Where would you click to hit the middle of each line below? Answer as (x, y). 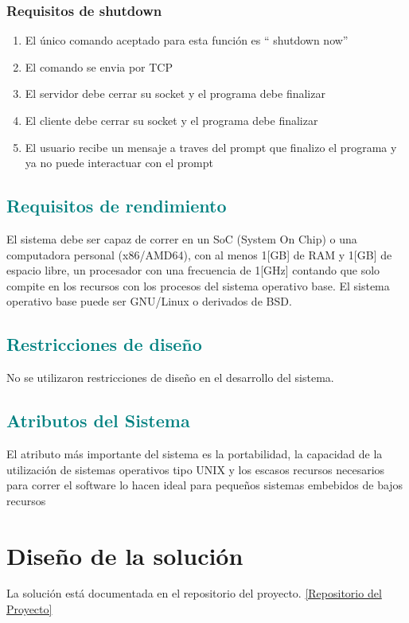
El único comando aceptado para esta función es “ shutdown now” (187, 40)
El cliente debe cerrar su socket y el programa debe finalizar (171, 120)
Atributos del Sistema (98, 421)
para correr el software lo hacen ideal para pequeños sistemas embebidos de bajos (205, 485)
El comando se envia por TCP (99, 66)
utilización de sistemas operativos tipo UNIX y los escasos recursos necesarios (196, 469)
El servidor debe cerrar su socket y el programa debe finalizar (175, 93)
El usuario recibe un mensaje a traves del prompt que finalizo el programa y (211, 147)
